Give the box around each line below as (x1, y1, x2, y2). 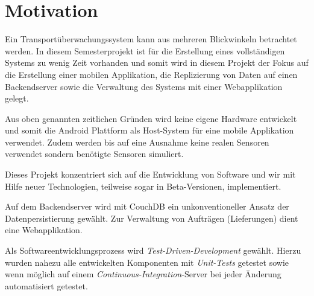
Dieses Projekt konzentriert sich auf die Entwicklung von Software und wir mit (5, 168, 296, 181)
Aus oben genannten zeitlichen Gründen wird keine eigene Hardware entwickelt (5, 112, 297, 124)
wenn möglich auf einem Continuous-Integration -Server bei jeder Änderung (5, 268, 281, 280)
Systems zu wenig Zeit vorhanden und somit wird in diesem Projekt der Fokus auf (5, 56, 309, 69)
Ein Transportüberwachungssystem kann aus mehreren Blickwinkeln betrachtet (5, 33, 297, 45)
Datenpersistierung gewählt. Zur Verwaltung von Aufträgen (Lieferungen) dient (5, 211, 298, 224)
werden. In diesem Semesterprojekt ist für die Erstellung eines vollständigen (5, 44, 285, 57)
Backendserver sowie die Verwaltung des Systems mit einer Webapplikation (5, 80, 283, 92)
